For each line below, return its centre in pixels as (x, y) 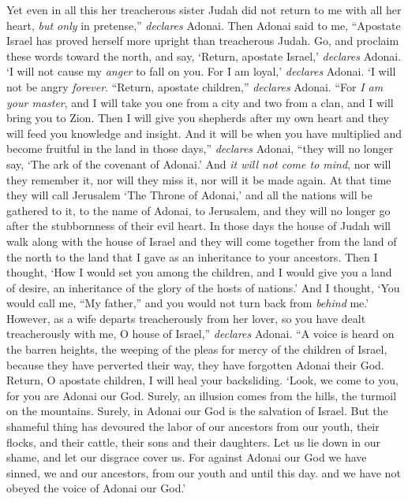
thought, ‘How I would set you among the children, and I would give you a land (199, 272)
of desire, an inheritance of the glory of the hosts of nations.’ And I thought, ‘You (203, 287)
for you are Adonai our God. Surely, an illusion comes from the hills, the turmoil (202, 395)
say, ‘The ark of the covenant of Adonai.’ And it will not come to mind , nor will (199, 163)
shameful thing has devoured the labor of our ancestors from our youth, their (193, 427)
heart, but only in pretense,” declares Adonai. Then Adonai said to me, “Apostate (204, 25)
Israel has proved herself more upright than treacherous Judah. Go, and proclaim (203, 41)
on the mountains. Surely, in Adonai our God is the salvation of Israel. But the (197, 411)
